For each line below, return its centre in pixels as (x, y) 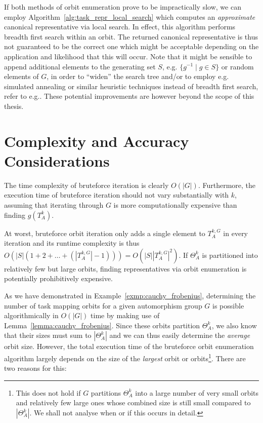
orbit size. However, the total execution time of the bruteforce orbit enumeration (129, 346)
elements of (21, 76)
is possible (228, 305)
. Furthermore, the (227, 185)
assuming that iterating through (54, 205)
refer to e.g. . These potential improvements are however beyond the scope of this (129, 96)
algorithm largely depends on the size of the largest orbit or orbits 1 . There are (125, 357)
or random (237, 66)
